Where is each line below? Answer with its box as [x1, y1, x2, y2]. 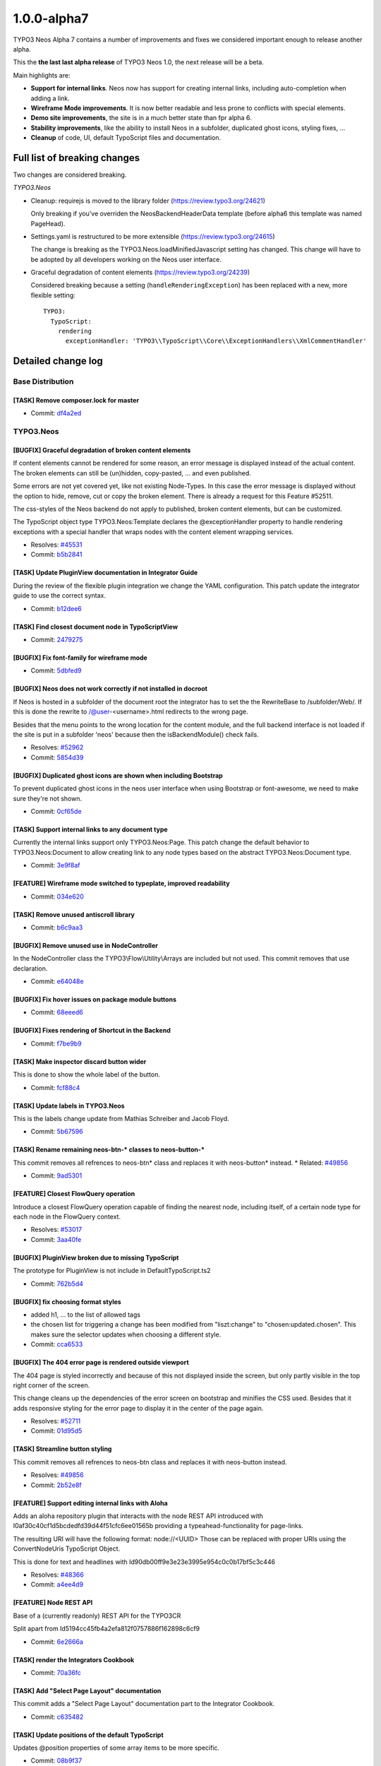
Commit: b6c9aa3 [30, 923, 83, 932]
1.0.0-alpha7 [13, 11, 89, 26]
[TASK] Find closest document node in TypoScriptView [13, 622, 179, 631]
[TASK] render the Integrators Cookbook [13, 1655, 135, 1664]
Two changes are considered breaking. [13, 170, 127, 179]
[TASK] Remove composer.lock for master [13, 396, 140, 405]
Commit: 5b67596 [30, 1127, 84, 1136]
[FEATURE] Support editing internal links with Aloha [13, 1498, 169, 1507]
